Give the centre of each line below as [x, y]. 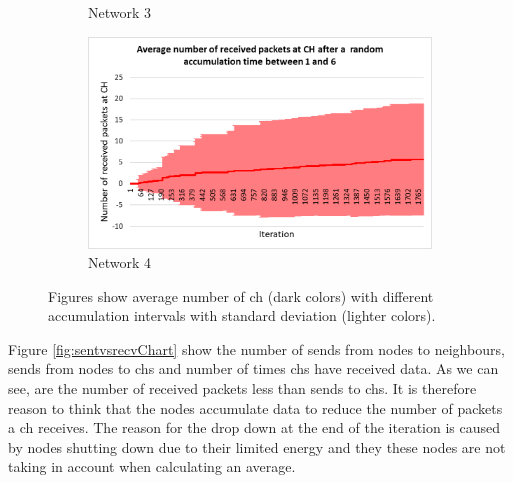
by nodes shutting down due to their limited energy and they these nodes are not [257, 446]
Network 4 [120, 262]
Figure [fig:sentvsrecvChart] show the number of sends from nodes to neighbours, [256, 348]
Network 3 [120, 12]
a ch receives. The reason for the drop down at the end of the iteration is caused [254, 427]
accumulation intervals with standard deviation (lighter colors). [242, 315]
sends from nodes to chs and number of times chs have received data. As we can [253, 368]
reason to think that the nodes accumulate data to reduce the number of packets [255, 407]
